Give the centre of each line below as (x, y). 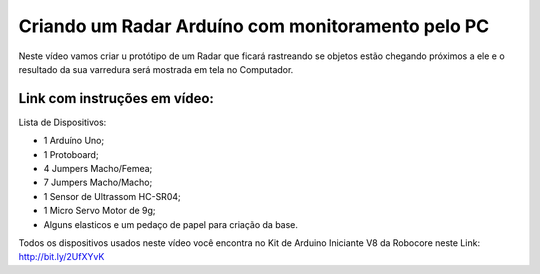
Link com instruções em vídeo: (116, 98)
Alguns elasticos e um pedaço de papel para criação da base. (171, 224)
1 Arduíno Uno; (74, 141)
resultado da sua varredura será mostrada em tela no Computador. (156, 69)
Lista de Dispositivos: (62, 122)
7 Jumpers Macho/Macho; (98, 182)
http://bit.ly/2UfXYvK (61, 257)
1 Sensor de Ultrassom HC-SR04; (112, 196)
